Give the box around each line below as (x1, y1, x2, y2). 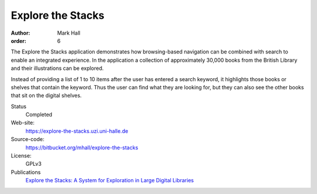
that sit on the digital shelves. (11, 92, 82, 99)
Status (11, 103, 26, 110)
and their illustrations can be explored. (11, 65, 104, 72)
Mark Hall (57, 29, 80, 36)
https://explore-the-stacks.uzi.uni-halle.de (25, 127, 129, 135)
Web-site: (11, 119, 35, 126)
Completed (25, 111, 53, 118)
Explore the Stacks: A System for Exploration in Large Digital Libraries (25, 177, 194, 184)
